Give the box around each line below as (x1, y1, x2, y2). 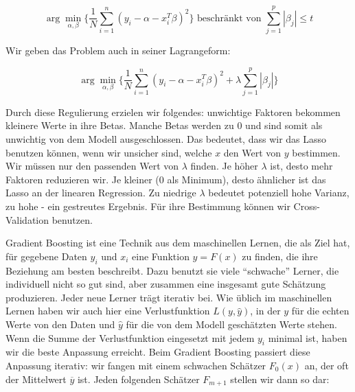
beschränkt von (197, 13, 262, 23)
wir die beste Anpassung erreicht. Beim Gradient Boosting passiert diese (5, 345, 310, 359)
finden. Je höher (190, 159, 258, 173)
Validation (5, 212, 49, 227)
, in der (250, 303, 281, 318)
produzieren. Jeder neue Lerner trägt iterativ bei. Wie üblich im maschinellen (5, 290, 332, 304)
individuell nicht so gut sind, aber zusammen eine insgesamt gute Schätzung (5, 277, 326, 291)
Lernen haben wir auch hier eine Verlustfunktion (5, 303, 210, 318)
